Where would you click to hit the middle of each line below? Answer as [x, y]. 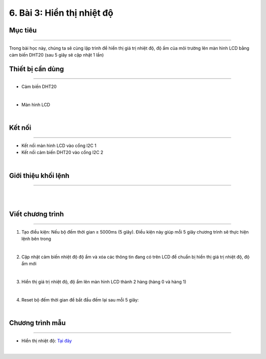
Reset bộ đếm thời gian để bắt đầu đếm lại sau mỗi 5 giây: [80, 300]
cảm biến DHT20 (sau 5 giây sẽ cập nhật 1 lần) [56, 55]
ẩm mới [29, 264]
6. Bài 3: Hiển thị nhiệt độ [61, 13]
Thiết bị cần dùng [36, 69]
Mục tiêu [23, 30]
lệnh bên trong [36, 239]
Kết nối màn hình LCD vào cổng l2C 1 [59, 146]
